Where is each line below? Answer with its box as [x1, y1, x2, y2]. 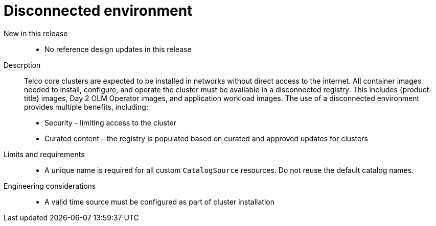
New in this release [4, 29, 68, 38]
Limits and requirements [4, 149, 85, 159]
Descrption [4, 60, 41, 69]
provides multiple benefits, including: [24, 102, 148, 111]
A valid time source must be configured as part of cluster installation [44, 197, 275, 206]
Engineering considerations [4, 181, 96, 190]
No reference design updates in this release [44, 44, 192, 54]
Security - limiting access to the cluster [44, 118, 176, 127]
